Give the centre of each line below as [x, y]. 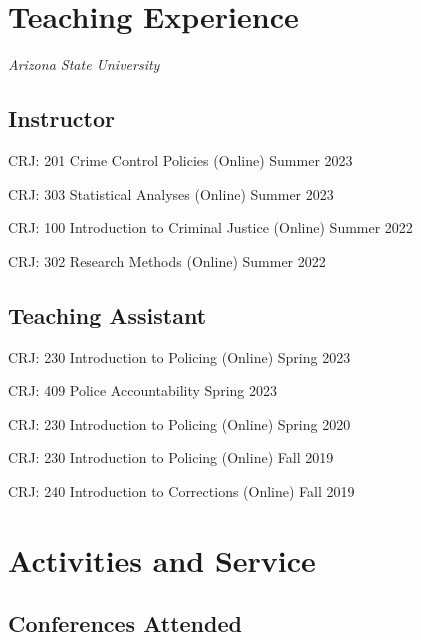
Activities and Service [162, 559]
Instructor [62, 118]
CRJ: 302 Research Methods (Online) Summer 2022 [167, 260]
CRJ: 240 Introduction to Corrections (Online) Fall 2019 [181, 490]
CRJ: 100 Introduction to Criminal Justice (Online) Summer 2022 [210, 227]
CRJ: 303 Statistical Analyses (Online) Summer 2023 [171, 193]
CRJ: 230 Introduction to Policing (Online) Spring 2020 [179, 423]
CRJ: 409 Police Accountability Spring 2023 [142, 390]
